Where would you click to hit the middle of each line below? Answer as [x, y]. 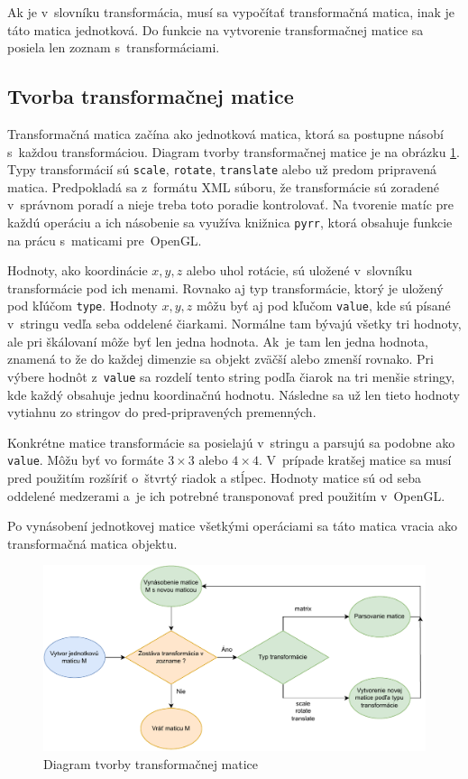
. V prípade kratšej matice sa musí [355, 460]
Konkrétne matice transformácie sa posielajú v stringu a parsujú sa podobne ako [231, 442]
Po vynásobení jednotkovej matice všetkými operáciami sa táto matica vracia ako [233, 526]
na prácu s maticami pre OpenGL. [105, 240]
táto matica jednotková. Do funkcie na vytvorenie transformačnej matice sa [216, 29]
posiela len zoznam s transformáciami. [114, 47]
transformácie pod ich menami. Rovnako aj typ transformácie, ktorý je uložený [225, 287]
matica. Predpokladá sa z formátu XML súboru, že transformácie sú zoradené [223, 186]
